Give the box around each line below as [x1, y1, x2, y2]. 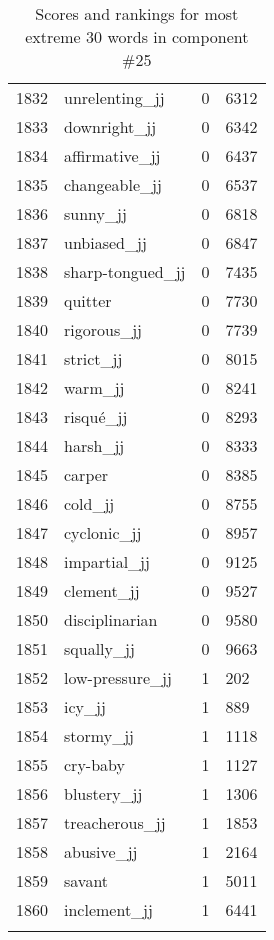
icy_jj [64, 695, 106, 718]
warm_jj [64, 376, 125, 399]
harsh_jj [64, 434, 125, 457]
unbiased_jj [64, 231, 147, 254]
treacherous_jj [64, 811, 166, 834]
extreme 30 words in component [25, 25, 249, 48]
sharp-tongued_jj [64, 260, 186, 283]
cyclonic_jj [64, 521, 142, 544]
